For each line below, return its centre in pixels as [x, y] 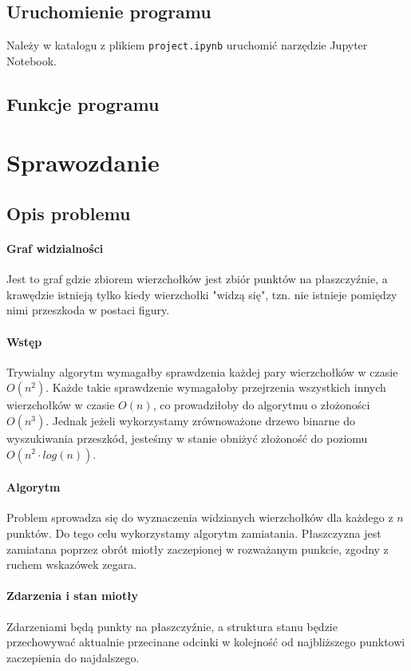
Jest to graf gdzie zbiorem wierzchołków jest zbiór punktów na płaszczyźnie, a [197, 279]
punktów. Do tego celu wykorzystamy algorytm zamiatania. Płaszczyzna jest [194, 533]
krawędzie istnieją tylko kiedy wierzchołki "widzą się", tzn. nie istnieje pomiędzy [202, 294]
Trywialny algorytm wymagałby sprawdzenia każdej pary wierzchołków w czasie [202, 371]
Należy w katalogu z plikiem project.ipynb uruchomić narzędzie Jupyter [187, 45]
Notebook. [32, 60]
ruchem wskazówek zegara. [72, 564]
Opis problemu [69, 213]
